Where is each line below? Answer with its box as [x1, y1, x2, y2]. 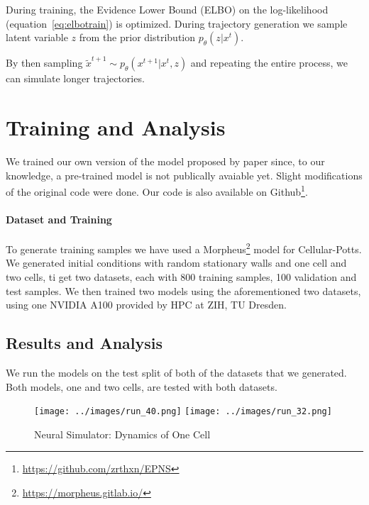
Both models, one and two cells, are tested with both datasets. [6, 379, 277, 394]
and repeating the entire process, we [190, 55, 348, 70]
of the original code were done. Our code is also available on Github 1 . [6, 182, 308, 199]
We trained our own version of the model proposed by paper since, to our [6, 153, 325, 168]
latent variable [6, 30, 68, 45]
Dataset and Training [6, 211, 112, 226]
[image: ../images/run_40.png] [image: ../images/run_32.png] [34, 406, 332, 417]
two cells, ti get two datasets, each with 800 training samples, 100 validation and [6, 269, 357, 284]
